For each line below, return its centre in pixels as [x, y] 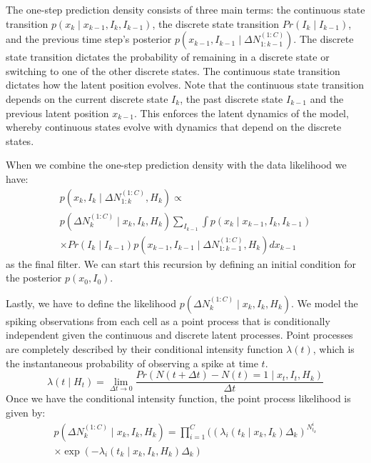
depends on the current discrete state [87, 98]
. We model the [325, 303]
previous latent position [57, 113]
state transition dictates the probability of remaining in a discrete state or [168, 57]
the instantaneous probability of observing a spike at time [132, 363]
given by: [26, 412]
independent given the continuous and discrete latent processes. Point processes [179, 335]
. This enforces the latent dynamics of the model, [242, 113]
